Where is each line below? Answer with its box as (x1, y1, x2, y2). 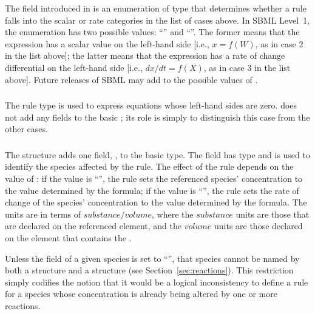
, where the (152, 207, 194, 220)
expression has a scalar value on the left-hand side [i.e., (5, 37, 209, 50)
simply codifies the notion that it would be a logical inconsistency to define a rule (5, 275, 308, 288)
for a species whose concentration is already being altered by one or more (5, 287, 277, 300)
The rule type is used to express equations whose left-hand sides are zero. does (5, 99, 297, 112)
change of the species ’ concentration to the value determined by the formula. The (5, 196, 307, 209)
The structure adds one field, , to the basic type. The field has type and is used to (5, 148, 310, 161)
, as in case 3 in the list (203, 61, 291, 73)
